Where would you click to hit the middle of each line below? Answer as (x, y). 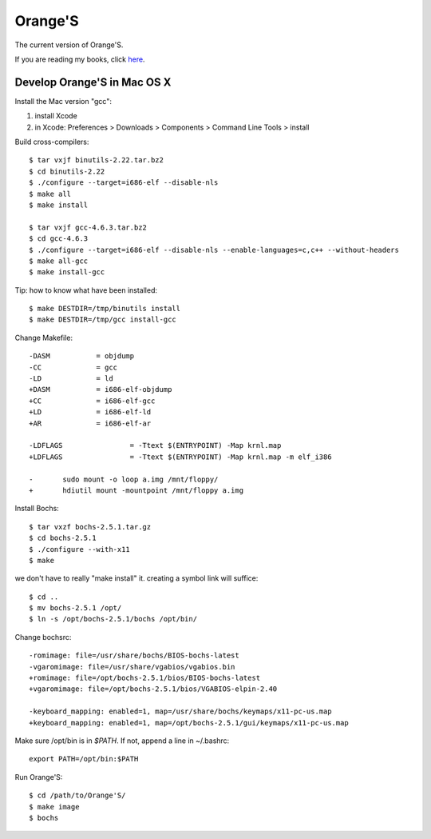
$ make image (54, 807)
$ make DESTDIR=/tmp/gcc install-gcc (103, 320)
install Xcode (56, 116)
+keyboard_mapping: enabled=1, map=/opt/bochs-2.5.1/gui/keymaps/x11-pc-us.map (189, 723)
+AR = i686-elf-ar (90, 423)
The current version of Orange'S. (69, 45)
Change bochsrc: (43, 637)
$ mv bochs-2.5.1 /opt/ (75, 608)
